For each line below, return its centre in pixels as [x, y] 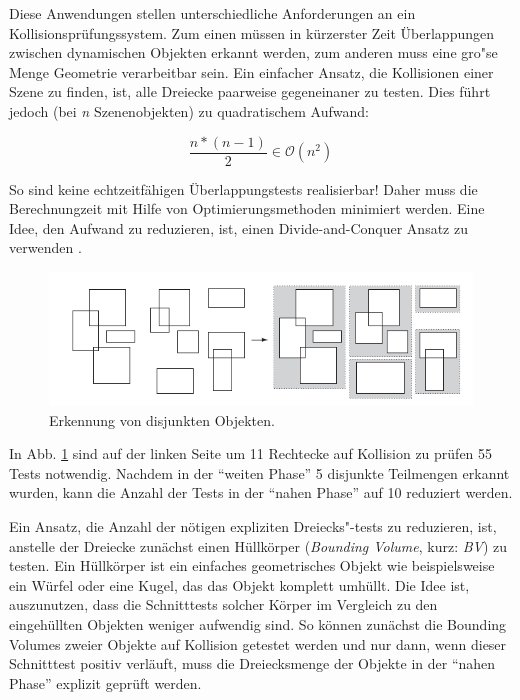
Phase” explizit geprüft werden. [105, 682]
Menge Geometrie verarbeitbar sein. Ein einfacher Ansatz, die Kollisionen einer [251, 71]
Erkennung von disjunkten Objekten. [162, 419]
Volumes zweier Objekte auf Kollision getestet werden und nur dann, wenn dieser [258, 643]
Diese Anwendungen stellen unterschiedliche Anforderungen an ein [212, 13]
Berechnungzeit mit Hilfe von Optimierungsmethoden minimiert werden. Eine [247, 208]
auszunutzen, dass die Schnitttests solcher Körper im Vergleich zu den [223, 604]
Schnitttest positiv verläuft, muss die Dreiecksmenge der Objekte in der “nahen [252, 663]
